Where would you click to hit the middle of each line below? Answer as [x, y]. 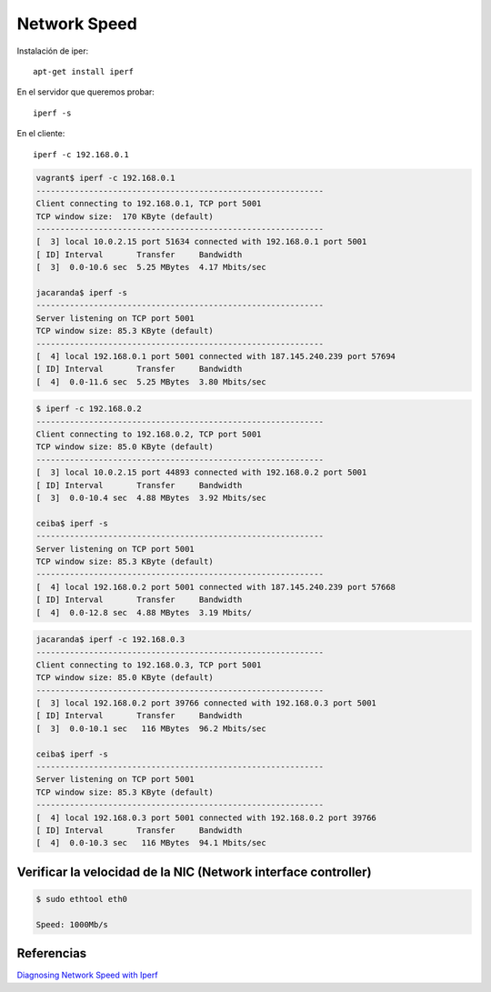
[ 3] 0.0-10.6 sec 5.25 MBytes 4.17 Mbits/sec [151, 267]
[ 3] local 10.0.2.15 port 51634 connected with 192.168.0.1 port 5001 [201, 242]
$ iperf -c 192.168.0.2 [89, 409]
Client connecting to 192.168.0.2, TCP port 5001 [149, 435]
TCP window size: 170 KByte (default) [125, 216]
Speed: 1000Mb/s [72, 924]
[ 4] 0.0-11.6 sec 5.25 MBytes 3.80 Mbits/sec [151, 381]
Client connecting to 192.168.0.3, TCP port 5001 [149, 665]
